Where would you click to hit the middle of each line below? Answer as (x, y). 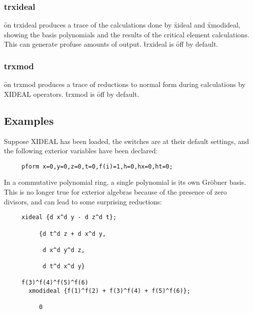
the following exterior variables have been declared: (81, 151)
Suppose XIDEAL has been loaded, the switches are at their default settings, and (126, 141)
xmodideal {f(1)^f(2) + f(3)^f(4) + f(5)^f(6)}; (110, 291)
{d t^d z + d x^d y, (72, 234)
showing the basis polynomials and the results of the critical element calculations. (127, 34)
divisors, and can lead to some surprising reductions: (83, 201)
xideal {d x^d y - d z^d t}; (69, 217)
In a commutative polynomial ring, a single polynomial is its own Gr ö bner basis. (125, 182)
